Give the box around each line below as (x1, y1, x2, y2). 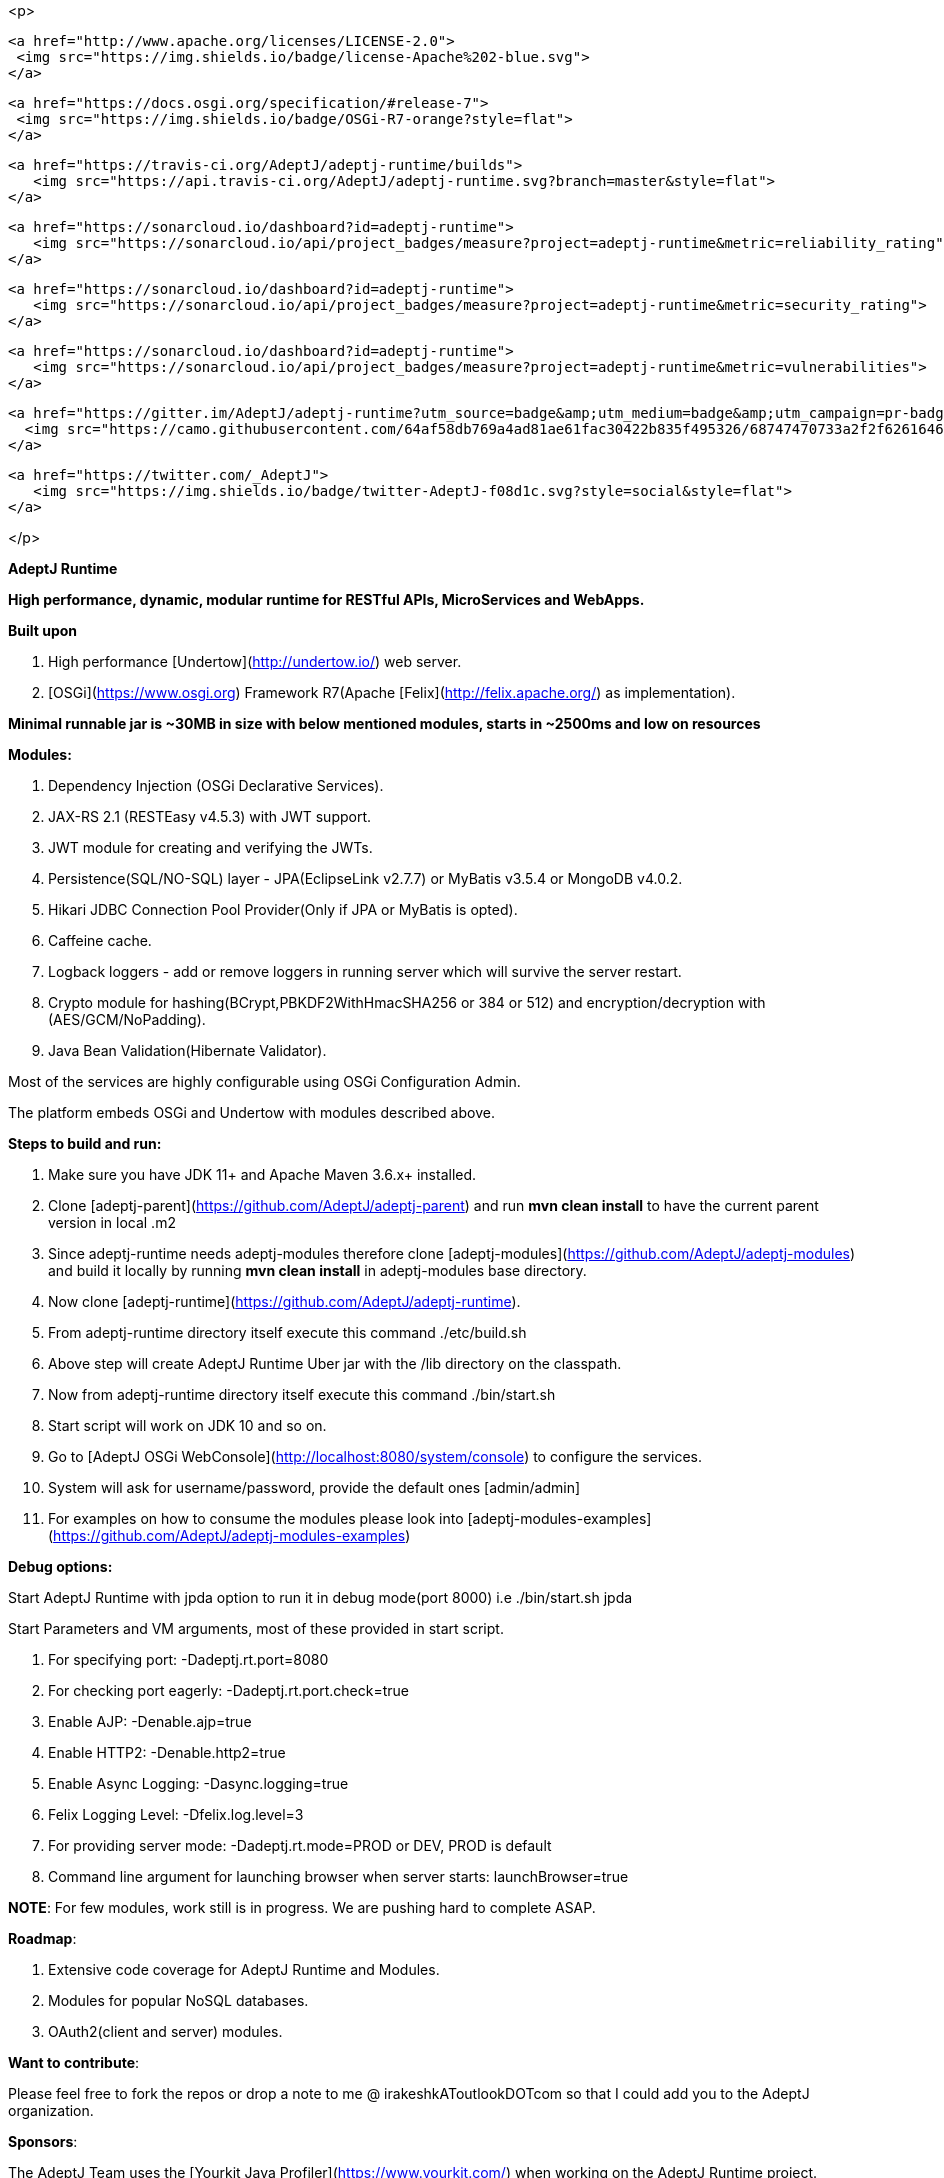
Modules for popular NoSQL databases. (48, 1992, 309, 2009)
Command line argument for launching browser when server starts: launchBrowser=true (48, 1868, 629, 1885)
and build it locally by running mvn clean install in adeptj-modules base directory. (48, 1262, 587, 1279)
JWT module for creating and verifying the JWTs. (48, 839, 373, 856)
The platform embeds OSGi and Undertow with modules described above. (8, 1104, 495, 1121)
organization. (8, 2102, 94, 2119)
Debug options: (8, 1558, 113, 1575)
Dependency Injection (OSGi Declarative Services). (48, 777, 384, 794)
